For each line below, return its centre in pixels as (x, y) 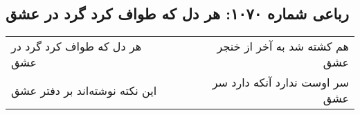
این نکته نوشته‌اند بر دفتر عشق (84, 90)
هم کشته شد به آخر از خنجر (283, 46)
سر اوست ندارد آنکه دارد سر (280, 82)
